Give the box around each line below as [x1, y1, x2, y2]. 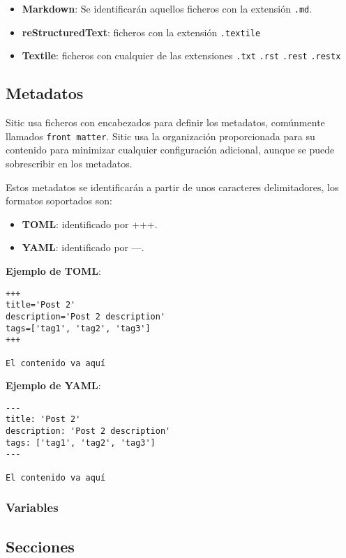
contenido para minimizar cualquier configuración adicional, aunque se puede [6, 142, 335, 157]
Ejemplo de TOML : [6, 263, 101, 278]
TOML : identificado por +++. [22, 216, 158, 231]
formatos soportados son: [6, 193, 112, 208]
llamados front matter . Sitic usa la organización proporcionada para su [6, 128, 315, 143]
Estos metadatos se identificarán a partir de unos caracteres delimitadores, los [6, 179, 339, 194]
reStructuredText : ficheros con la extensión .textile [22, 24, 261, 39]
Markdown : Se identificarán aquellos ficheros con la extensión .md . [22, 1, 313, 15]
